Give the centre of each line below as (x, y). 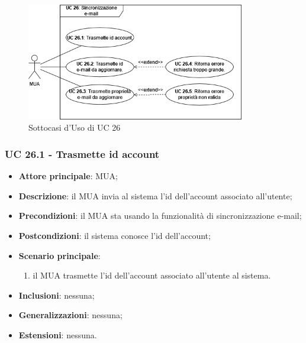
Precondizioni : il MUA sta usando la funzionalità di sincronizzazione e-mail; (160, 216)
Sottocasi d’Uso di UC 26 (75, 127)
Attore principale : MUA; (68, 176)
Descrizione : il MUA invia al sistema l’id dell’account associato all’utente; (155, 195)
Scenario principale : (59, 255)
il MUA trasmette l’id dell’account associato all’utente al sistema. (152, 275)
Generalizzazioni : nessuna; (70, 315)
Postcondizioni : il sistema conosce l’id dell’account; (115, 236)
